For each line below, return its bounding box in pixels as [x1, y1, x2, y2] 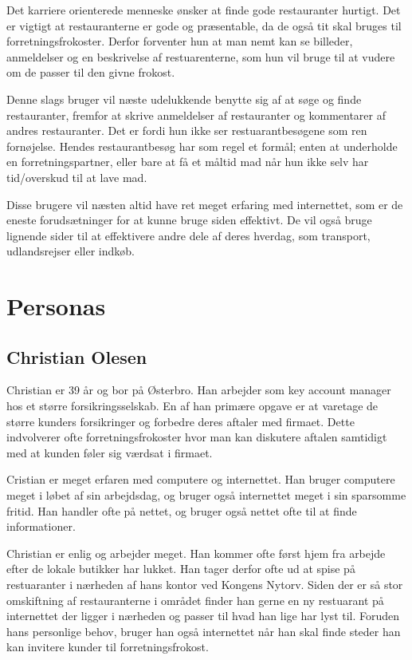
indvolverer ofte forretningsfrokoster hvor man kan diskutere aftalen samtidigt [6, 429, 387, 445]
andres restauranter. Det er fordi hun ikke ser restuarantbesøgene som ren [6, 122, 367, 139]
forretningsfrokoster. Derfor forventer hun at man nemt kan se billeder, [6, 33, 353, 49]
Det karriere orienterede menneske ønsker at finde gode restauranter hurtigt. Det [6, 2, 401, 18]
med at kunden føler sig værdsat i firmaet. [6, 444, 213, 460]
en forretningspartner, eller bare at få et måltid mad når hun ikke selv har [6, 153, 369, 170]
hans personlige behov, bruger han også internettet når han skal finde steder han [6, 622, 401, 639]
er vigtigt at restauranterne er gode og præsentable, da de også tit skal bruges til [6, 17, 402, 34]
